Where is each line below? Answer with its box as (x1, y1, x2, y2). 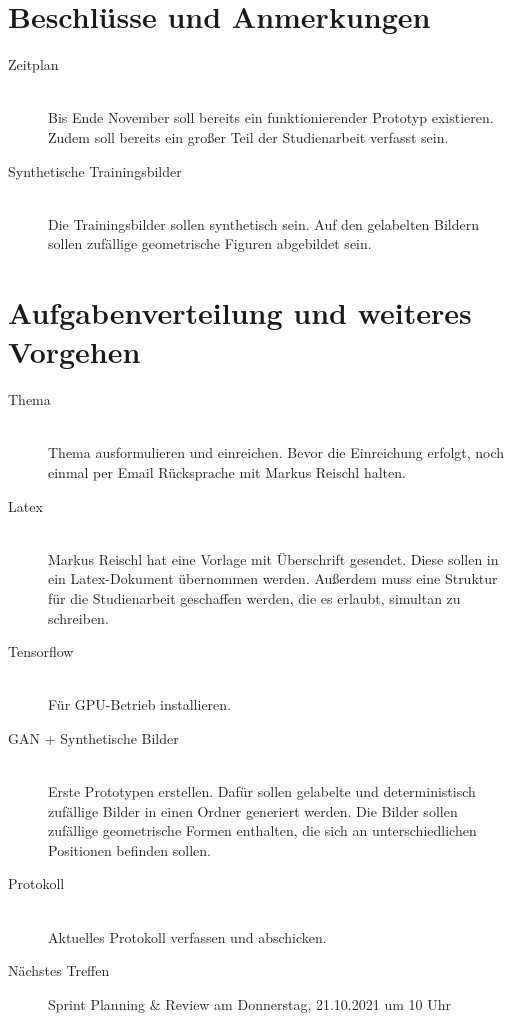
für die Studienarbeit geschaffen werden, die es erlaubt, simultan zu (48, 587, 461, 608)
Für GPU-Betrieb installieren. (48, 694, 231, 715)
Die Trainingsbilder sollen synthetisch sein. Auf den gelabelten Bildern (48, 213, 480, 234)
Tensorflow (8, 641, 74, 662)
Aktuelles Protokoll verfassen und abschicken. (48, 926, 327, 947)
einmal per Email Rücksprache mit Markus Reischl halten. (48, 461, 406, 482)
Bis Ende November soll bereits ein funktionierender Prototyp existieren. (48, 107, 494, 128)
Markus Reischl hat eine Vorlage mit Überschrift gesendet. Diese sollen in (48, 548, 499, 569)
